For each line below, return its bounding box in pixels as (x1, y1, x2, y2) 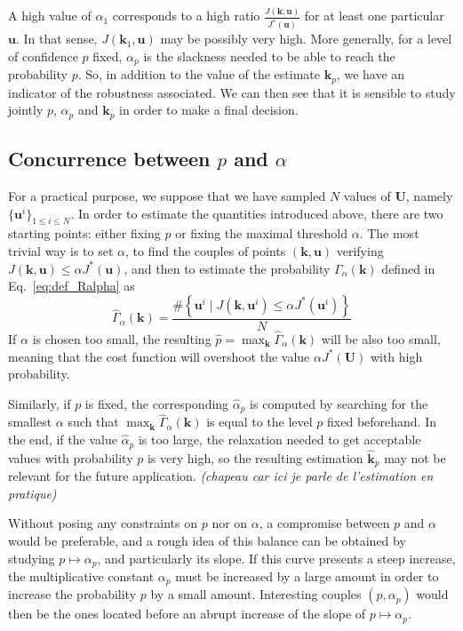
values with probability (8, 448, 133, 467)
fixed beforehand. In (327, 412, 437, 431)
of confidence (8, 46, 78, 65)
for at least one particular (304, 6, 444, 25)
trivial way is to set (8, 241, 114, 260)
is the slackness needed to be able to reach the (143, 46, 395, 65)
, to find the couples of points (125, 241, 286, 260)
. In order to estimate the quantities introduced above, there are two (70, 204, 443, 222)
